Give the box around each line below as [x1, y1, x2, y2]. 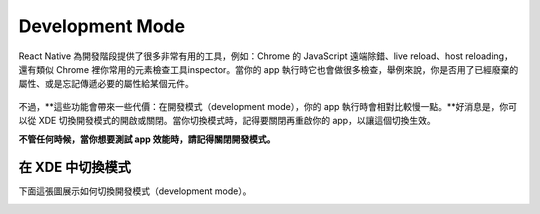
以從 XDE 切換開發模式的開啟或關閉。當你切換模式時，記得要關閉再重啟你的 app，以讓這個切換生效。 [18, 115, 436, 127]
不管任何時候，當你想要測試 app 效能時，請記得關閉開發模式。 [18, 133, 276, 145]
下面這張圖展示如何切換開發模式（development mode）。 [18, 185, 252, 197]
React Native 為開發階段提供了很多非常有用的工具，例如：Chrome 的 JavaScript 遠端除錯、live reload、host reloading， [18, 50, 514, 62]
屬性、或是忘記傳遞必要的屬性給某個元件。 [18, 78, 194, 90]
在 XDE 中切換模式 [18, 159, 132, 176]
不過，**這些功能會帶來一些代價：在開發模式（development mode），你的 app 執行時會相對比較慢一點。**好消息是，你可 [18, 100, 518, 112]
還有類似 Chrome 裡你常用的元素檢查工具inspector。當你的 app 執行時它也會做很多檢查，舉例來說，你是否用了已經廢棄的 [18, 63, 519, 75]
